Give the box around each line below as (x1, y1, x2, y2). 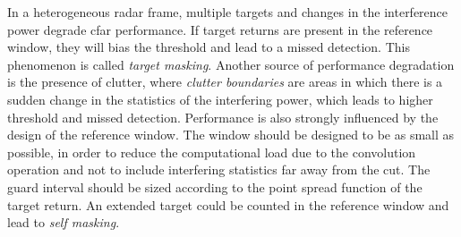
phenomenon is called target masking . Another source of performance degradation (7, 55, 455, 73)
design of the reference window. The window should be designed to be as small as (7, 125, 455, 144)
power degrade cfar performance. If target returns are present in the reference (7, 20, 433, 38)
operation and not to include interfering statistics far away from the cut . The (7, 160, 431, 179)
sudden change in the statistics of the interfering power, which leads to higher (7, 89, 433, 108)
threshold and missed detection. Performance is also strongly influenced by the (7, 107, 439, 126)
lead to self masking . (7, 213, 120, 232)
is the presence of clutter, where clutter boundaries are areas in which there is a (7, 72, 443, 91)
